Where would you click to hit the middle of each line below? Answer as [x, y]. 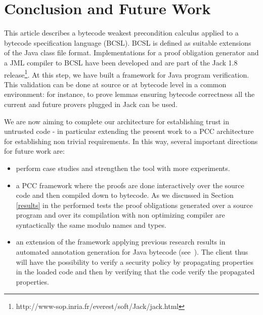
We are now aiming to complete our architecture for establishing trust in [117, 121]
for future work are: [34, 151]
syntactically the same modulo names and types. [91, 224]
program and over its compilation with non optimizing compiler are [120, 215]
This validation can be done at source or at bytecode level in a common [115, 84]
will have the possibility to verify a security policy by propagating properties [135, 261]
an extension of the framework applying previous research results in [121, 242]
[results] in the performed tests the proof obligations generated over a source [134, 205]
